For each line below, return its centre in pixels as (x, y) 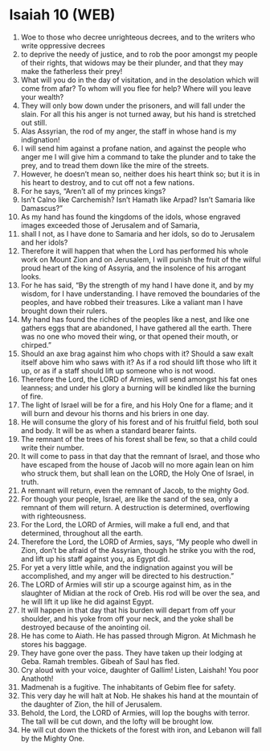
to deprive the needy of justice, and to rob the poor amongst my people (139, 54)
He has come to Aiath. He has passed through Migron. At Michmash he (138, 635)
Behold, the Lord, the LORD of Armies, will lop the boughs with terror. (135, 712)
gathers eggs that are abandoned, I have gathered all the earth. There (136, 328)
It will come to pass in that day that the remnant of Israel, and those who (140, 456)
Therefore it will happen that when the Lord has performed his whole (135, 250)
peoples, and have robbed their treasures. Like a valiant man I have (132, 302)
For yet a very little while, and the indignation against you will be (127, 567)
